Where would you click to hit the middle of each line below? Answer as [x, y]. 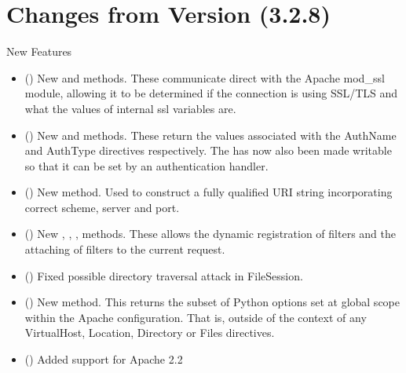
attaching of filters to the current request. [125, 249]
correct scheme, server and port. [102, 207]
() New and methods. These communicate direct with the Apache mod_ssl [205, 77]
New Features [39, 51]
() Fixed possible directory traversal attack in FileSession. [164, 275]
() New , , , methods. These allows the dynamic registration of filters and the [210, 234]
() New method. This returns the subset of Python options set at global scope [212, 302]
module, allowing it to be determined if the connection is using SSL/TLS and [211, 93]
